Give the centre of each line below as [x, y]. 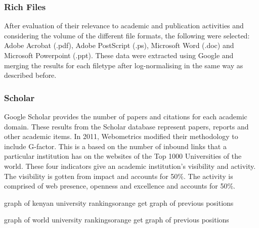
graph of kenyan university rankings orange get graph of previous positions [119, 202]
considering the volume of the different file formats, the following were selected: [127, 35]
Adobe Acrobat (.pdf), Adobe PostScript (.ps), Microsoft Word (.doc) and [119, 45]
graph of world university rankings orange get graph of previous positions [117, 220]
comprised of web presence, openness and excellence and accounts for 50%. [120, 186]
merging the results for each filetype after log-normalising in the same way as [124, 65]
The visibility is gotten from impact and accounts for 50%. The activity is [119, 176]
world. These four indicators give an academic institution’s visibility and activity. [130, 166]
